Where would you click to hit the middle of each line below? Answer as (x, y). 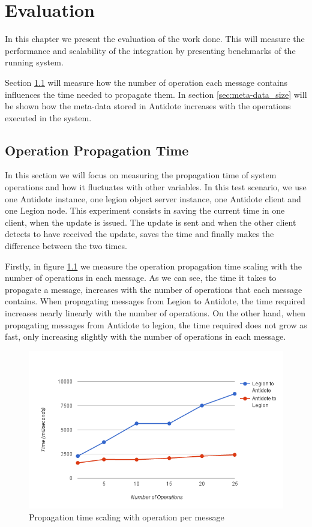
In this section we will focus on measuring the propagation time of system (141, 175)
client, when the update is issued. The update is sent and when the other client (151, 222)
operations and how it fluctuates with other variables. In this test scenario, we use (156, 187)
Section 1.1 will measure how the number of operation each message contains (146, 82)
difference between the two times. (66, 246)
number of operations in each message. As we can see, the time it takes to (141, 278)
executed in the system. (48, 117)
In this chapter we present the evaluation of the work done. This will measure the (155, 39)
